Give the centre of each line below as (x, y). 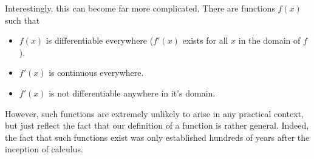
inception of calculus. (44, 149)
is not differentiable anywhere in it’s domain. (132, 93)
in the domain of (269, 40)
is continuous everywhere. (96, 73)
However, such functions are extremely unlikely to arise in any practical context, (154, 113)
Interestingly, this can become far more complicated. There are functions (140, 8)
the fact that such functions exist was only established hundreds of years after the (157, 137)
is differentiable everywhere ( (100, 40)
